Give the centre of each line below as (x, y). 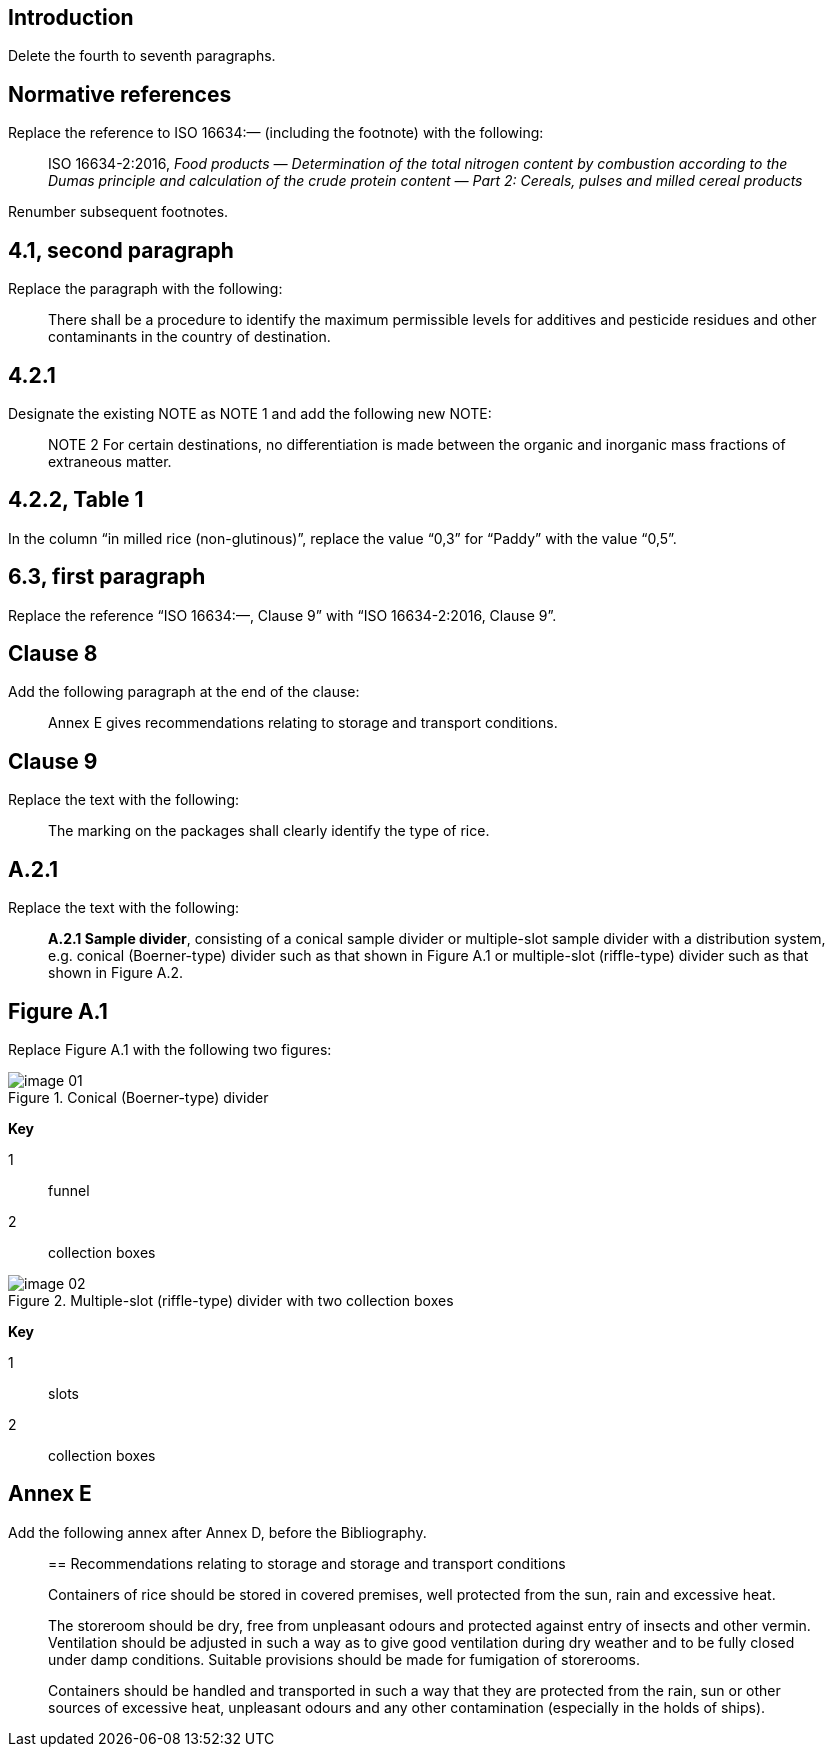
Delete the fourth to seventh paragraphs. (142, 56)
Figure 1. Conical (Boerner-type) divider (138, 1098)
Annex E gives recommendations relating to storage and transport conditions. (303, 723)
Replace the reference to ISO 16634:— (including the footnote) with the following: (276, 133)
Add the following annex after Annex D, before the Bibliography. (217, 1532)
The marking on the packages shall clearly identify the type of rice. (269, 831)
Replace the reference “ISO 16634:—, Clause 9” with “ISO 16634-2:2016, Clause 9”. (282, 615)
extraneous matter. (110, 461)
